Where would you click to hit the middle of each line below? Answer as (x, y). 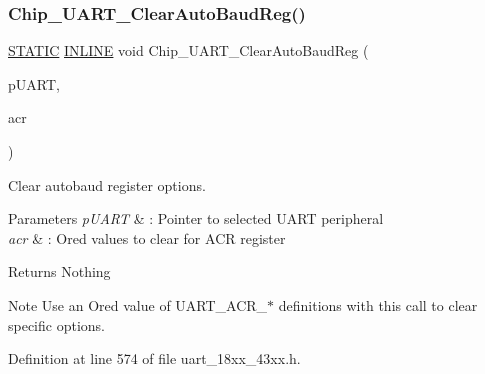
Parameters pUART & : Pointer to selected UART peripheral (196, 218)
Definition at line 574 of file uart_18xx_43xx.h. (154, 358)
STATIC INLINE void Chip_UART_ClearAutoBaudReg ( (188, 50)
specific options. (56, 324)
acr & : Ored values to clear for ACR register (147, 237)
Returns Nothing (59, 271)
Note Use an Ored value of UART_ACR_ (138, 304)
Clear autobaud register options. (107, 184)
